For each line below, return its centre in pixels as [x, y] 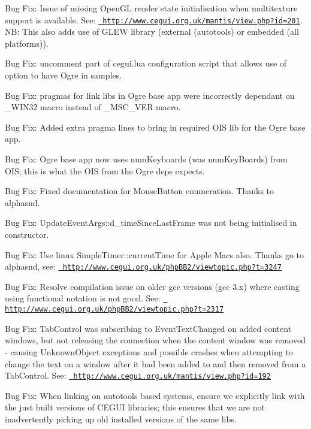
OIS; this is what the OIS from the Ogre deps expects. [105, 170]
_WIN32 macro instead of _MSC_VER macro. [93, 107]
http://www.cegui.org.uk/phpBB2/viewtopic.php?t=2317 [114, 309]
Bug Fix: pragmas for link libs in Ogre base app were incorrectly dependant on [150, 95]
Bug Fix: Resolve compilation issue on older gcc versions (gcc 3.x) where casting [152, 286]
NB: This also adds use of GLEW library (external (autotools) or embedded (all [152, 31]
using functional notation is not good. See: [83, 298]
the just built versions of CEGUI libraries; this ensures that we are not [135, 407]
